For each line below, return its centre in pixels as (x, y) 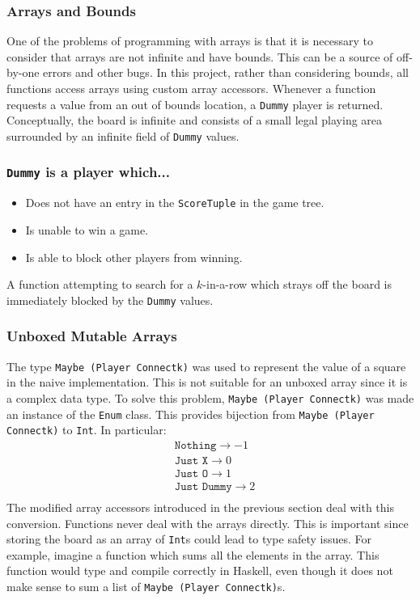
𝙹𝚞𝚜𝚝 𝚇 (191, 461)
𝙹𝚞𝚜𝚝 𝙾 (191, 473)
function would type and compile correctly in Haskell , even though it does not (200, 570)
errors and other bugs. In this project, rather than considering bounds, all (226, 72)
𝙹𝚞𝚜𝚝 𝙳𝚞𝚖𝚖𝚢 (203, 486)
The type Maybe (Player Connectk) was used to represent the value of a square (206, 366)
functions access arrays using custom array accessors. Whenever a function (191, 88)
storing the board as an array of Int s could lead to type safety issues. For (189, 539)
